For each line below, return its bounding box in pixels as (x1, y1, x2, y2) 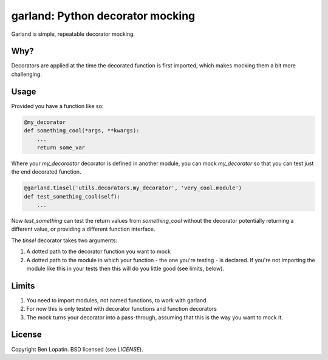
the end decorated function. (11, 168, 81, 175)
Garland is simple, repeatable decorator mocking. (11, 30, 135, 38)
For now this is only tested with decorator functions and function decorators (26, 305, 217, 313)
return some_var (36, 144, 85, 151)
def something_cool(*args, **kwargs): (24, 127, 140, 134)
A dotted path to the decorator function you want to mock (26, 248, 171, 255)
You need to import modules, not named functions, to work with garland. (26, 296, 208, 304)
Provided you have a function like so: (11, 102, 104, 109)
